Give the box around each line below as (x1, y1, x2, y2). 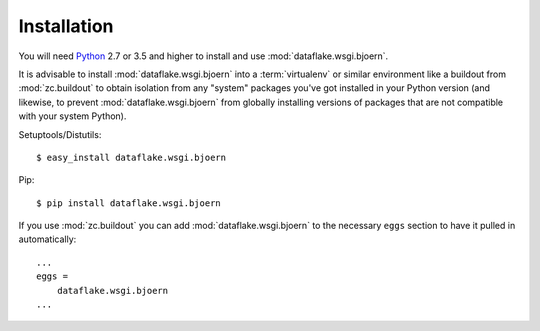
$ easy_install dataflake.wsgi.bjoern (36, 151, 227, 163)
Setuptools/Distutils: (18, 128, 102, 140)
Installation (18, 15, 114, 37)
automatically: (18, 233, 77, 245)
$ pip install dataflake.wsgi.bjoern (36, 197, 222, 209)
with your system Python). (18, 110, 127, 122)
